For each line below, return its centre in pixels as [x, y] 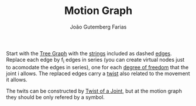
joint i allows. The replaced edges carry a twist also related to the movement [98, 73]
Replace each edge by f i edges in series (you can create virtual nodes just [95, 60]
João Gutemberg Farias [98, 27]
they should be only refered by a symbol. [56, 97]
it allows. [17, 79]
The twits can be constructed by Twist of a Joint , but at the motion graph [94, 91]
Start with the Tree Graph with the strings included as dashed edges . [89, 53]
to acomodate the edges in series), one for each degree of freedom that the [97, 67]
